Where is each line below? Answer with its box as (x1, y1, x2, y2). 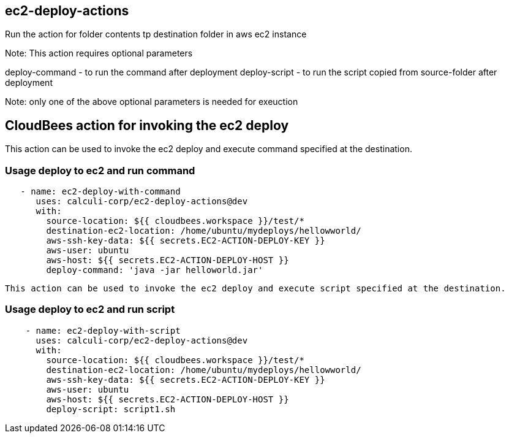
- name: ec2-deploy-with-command (20, 186, 181, 197)
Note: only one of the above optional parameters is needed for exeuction (5, 96, 298, 107)
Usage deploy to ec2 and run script (5, 303, 175, 316)
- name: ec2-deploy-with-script (25, 325, 181, 336)
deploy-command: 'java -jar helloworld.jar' (46, 265, 263, 275)
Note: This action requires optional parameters (5, 48, 193, 59)
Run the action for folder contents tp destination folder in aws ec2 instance (5, 29, 307, 40)
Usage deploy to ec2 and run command (5, 164, 195, 177)
